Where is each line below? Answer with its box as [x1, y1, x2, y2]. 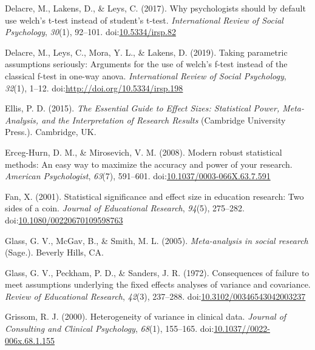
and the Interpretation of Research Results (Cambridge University [41, 113, 286, 126]
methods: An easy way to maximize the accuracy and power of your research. [5, 157, 293, 170]
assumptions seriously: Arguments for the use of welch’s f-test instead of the [5, 58, 288, 70]
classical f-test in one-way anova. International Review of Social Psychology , [5, 69, 286, 82]
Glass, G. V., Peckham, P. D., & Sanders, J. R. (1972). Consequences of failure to [5, 266, 310, 279]
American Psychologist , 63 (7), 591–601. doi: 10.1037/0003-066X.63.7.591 [5, 170, 271, 182]
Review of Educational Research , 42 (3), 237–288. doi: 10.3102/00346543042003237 [5, 289, 306, 302]
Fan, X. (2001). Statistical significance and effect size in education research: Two [5, 190, 304, 202]
